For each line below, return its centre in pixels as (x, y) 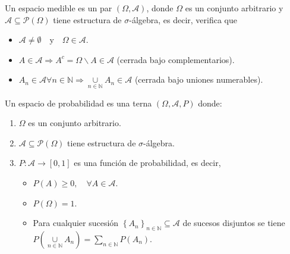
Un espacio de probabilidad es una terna (78, 103)
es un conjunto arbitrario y (234, 8)
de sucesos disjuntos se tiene (234, 223)
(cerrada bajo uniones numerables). (199, 79)
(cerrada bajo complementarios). (176, 59)
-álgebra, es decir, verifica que (183, 19)
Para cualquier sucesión (76, 223)
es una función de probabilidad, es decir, (147, 163)
